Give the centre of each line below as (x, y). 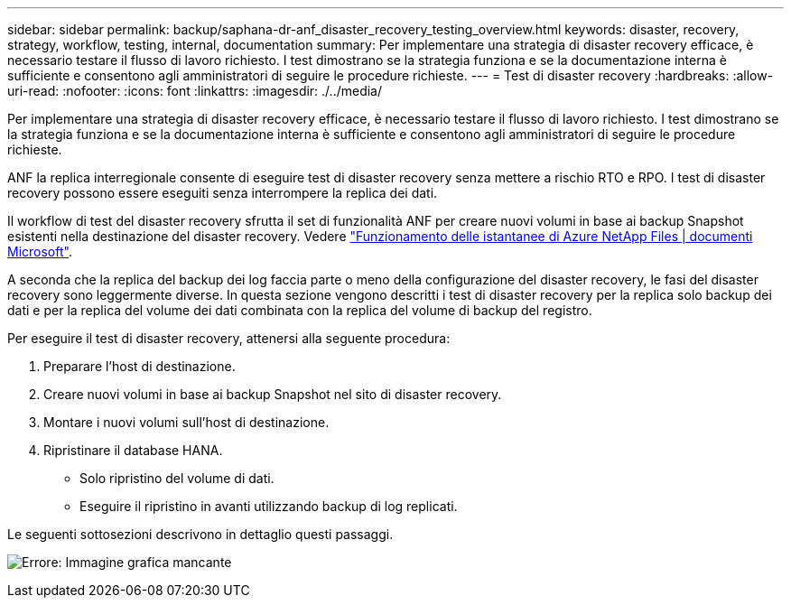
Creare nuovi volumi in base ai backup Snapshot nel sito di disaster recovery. (273, 394)
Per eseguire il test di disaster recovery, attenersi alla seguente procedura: (229, 338)
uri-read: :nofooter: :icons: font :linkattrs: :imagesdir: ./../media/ (195, 91)
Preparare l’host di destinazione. (140, 366)
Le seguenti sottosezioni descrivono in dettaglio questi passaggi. (200, 534)
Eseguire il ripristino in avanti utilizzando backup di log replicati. (269, 506)
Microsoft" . (40, 251)
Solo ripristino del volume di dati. (177, 478)
